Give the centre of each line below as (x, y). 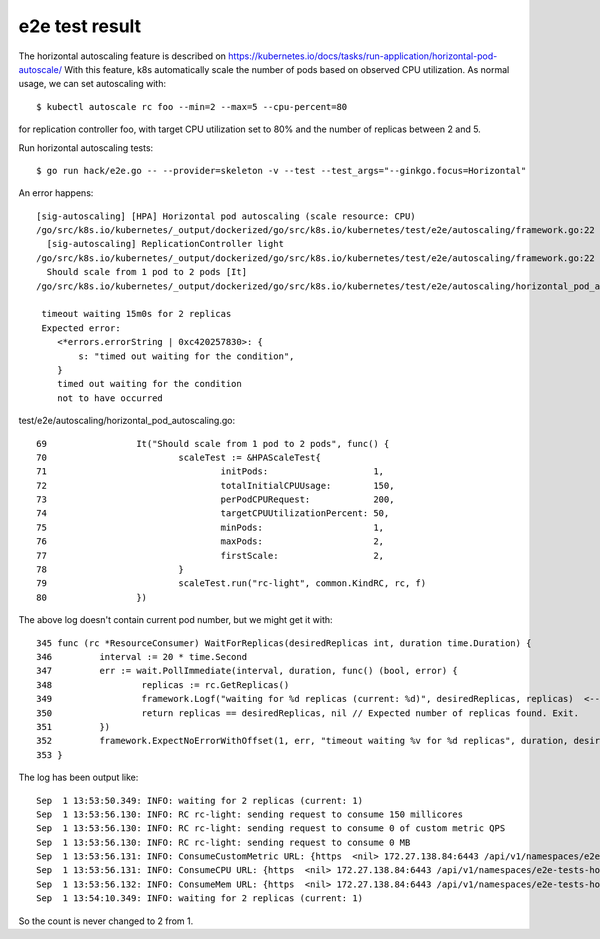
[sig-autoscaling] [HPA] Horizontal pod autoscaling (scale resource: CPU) (226, 216)
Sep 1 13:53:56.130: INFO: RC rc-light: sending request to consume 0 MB (223, 842)
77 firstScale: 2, (210, 555)
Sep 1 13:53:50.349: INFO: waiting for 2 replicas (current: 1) (200, 800)
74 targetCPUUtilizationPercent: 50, (213, 513)
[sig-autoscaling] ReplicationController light (165, 244)
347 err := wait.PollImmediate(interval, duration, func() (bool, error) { (247, 671)
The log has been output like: (78, 777)
